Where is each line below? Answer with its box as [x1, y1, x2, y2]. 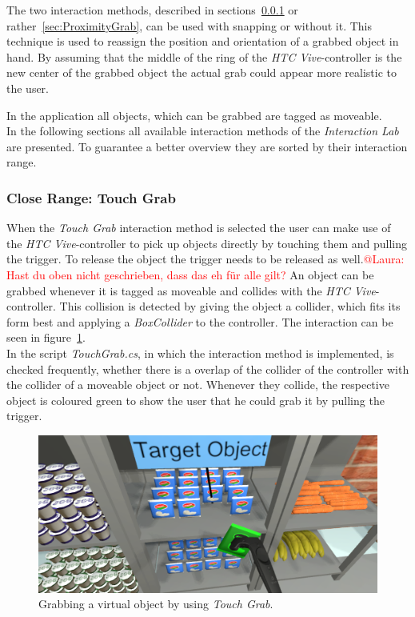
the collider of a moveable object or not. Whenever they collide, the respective [6, 376, 389, 393]
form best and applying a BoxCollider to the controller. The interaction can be [6, 313, 393, 330]
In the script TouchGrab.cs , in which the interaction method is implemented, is [6, 344, 394, 361]
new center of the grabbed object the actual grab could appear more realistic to [6, 64, 397, 81]
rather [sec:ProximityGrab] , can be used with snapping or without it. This [6, 17, 373, 34]
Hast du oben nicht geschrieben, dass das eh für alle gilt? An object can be [6, 266, 374, 282]
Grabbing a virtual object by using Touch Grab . [38, 595, 273, 612]
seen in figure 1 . [6, 329, 86, 346]
